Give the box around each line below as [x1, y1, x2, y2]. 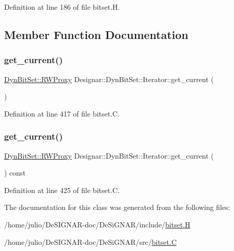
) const [4, 167, 26, 178]
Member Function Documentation [4, 26, 189, 42]
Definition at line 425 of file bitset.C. [4, 184, 120, 195]
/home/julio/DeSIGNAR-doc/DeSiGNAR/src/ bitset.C [4, 236, 177, 247]
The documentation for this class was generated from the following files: [4, 202, 230, 213]
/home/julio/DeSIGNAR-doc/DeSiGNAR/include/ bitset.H [4, 219, 190, 229]
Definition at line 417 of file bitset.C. [4, 108, 120, 119]
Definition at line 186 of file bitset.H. [4, 2, 120, 12]
